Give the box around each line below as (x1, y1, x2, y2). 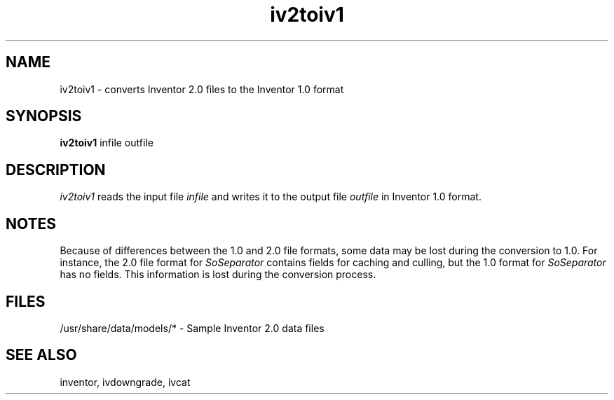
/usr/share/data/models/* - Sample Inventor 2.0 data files (60, 322, 325, 334)
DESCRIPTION (6, 160, 106, 179)
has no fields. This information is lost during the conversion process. (60, 268, 376, 281)
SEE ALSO (6, 346, 77, 364)
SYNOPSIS (6, 107, 82, 125)
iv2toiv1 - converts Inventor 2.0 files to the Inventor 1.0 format (60, 83, 344, 95)
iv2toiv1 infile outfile (60, 137, 153, 149)
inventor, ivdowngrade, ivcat (60, 375, 191, 388)
